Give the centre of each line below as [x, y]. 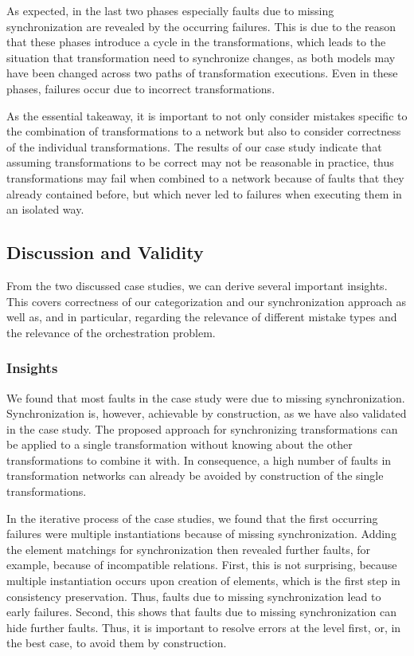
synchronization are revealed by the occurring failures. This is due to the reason [201, 26]
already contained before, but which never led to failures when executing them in [204, 193]
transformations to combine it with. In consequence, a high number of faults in [199, 460]
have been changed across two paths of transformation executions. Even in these [202, 73]
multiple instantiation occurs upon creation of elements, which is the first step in [203, 581]
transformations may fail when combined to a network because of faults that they [205, 177]
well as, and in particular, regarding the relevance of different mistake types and [202, 317]
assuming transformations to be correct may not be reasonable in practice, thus [200, 162]
